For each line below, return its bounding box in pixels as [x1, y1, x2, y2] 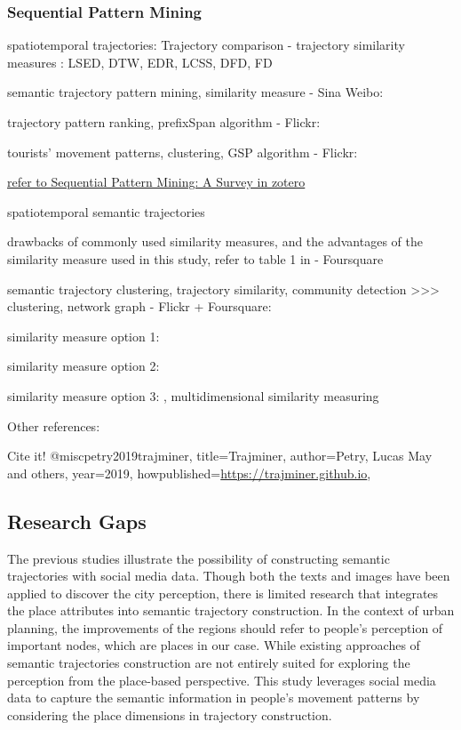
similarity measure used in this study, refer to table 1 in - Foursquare [7, 249, 384, 268]
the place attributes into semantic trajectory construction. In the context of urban [7, 601, 455, 620]
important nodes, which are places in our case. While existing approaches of [7, 636, 420, 654]
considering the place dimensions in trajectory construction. [7, 705, 332, 724]
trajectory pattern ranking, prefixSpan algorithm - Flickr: [7, 113, 321, 131]
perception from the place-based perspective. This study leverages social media [7, 670, 436, 689]
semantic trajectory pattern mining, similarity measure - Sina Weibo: [7, 83, 384, 101]
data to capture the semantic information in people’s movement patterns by [7, 688, 420, 707]
